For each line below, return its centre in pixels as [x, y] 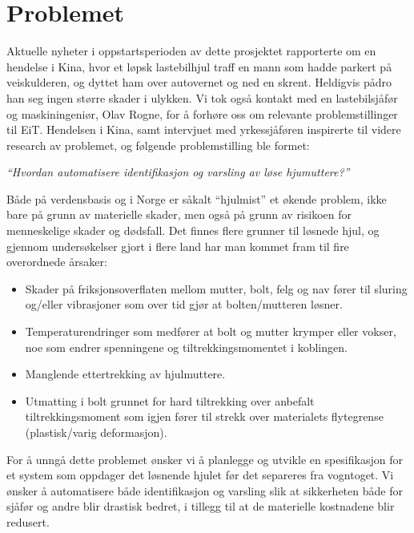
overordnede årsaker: [57, 262]
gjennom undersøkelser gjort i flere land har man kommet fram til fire [178, 246]
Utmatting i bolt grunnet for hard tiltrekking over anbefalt [170, 400]
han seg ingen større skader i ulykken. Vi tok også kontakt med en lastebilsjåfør [202, 97]
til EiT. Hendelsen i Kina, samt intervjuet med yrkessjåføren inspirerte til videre [204, 129]
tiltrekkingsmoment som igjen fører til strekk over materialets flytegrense [204, 416]
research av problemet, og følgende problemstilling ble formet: [158, 145]
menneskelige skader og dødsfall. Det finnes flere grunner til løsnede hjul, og [193, 230]
